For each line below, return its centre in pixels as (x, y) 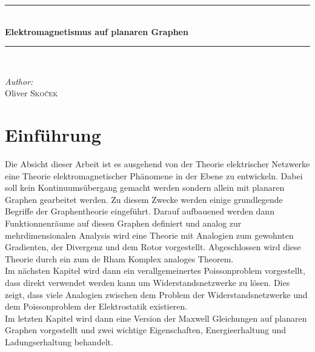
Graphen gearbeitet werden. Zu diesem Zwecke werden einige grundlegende (144, 199)
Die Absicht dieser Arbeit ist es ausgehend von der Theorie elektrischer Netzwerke (157, 164)
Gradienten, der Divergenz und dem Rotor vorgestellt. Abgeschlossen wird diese (153, 247)
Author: (19, 81)
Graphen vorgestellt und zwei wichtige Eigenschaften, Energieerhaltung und (146, 330)
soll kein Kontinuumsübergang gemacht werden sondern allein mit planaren (145, 188)
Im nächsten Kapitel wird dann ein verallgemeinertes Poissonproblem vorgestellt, (155, 271)
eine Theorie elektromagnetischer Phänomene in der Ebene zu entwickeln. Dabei (154, 175)
